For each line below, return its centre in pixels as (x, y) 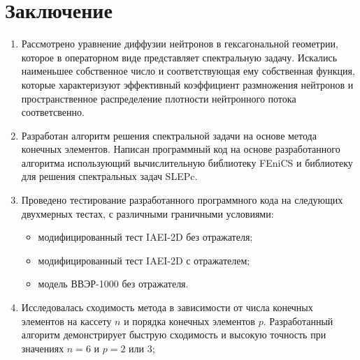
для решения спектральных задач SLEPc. (109, 176)
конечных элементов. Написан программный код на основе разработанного (181, 149)
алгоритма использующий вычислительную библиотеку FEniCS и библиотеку (187, 162)
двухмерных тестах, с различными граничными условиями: (147, 213)
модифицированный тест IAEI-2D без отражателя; (145, 237)
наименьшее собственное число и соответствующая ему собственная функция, (188, 71)
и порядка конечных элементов (189, 321)
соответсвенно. (53, 112)
